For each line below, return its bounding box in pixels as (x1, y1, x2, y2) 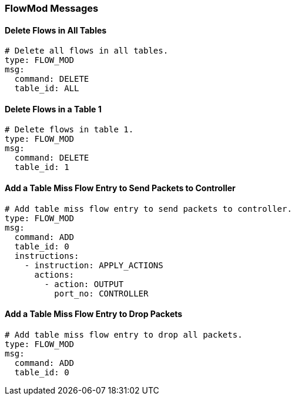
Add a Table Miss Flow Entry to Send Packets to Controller (5, 183, 236, 194)
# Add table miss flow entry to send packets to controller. (5, 204, 292, 214)
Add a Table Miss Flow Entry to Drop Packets (5, 309, 183, 319)
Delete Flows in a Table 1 (5, 104, 102, 114)
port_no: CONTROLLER (54, 288, 149, 298)
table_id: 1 (14, 162, 69, 172)
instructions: (14, 251, 79, 261)
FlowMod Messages (5, 2, 99, 14)
